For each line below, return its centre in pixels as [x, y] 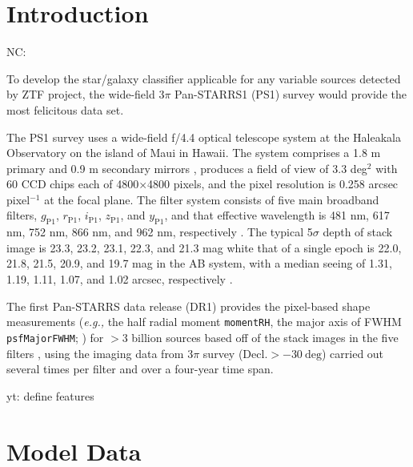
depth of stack [358, 232]
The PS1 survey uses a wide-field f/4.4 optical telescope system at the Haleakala [204, 137]
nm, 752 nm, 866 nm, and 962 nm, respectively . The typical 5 [160, 232]
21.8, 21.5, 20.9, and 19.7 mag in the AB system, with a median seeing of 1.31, [199, 263]
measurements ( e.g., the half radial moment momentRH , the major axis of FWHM [204, 322]
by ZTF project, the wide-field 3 [86, 94]
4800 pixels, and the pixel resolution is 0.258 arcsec [273, 184]
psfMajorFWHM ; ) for [55, 337]
